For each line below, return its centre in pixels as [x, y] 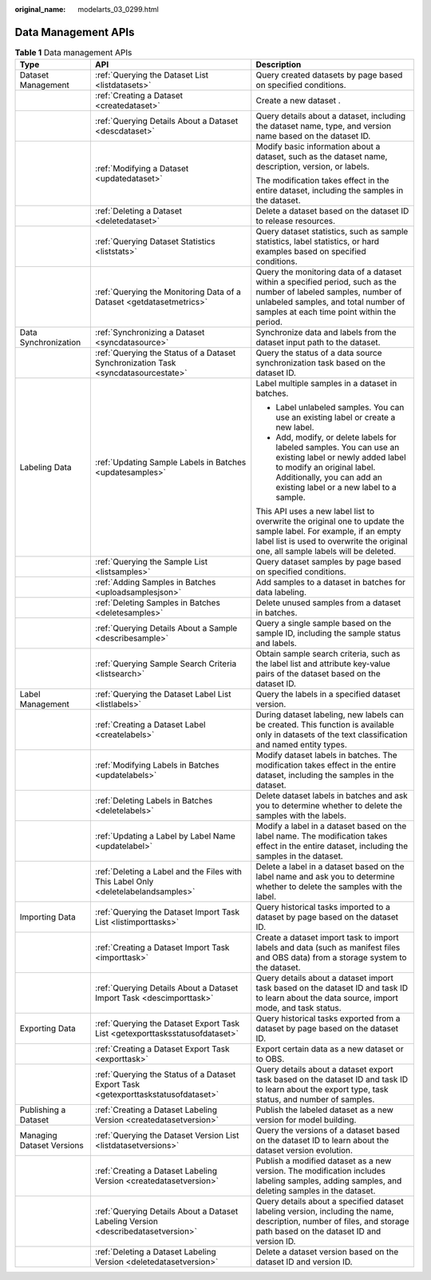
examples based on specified [311, 252]
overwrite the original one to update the [330, 521]
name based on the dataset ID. [313, 136]
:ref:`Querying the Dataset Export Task [167, 1023]
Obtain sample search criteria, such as [328, 654]
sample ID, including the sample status [328, 633]
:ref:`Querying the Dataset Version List [167, 1135]
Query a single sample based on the [324, 624]
